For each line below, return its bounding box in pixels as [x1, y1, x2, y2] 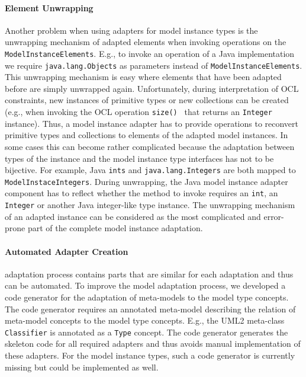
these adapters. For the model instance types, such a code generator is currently [5, 349, 295, 361]
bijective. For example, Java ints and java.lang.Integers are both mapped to [5, 164, 296, 176]
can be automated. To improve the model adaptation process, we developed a [5, 279, 286, 292]
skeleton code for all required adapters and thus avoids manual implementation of [5, 337, 301, 350]
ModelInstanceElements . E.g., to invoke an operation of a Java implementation [5, 47, 295, 59]
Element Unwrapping [5, 1, 94, 14]
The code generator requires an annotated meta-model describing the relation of [5, 302, 296, 315]
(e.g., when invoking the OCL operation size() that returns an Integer [5, 106, 272, 118]
